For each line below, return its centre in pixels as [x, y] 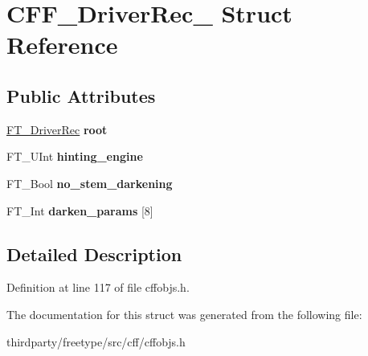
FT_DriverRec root [57, 129]
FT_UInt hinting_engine [75, 156]
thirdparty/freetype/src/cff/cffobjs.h [96, 341]
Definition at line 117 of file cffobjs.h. [98, 287]
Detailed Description [94, 254]
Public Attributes [81, 95]
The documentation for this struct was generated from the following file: [184, 314]
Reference [62, 45]
